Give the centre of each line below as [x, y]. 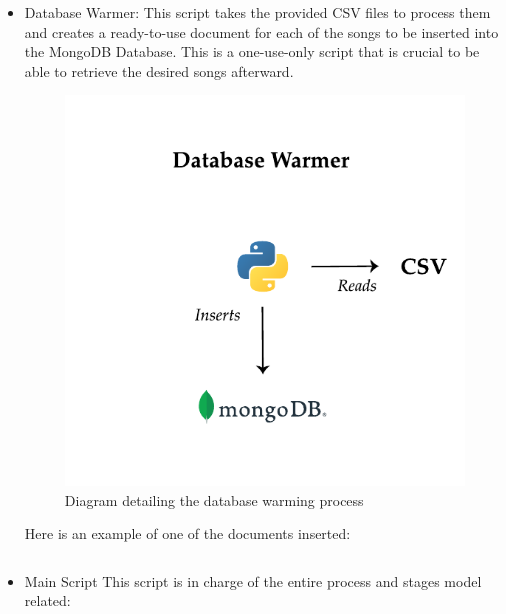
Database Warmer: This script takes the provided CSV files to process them [257, 12]
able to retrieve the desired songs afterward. [159, 70]
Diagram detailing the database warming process [214, 499]
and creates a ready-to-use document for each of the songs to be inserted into [261, 31]
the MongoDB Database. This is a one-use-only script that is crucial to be [252, 51]
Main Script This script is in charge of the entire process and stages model [253, 580]
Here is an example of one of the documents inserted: [187, 533]
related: [47, 600]
